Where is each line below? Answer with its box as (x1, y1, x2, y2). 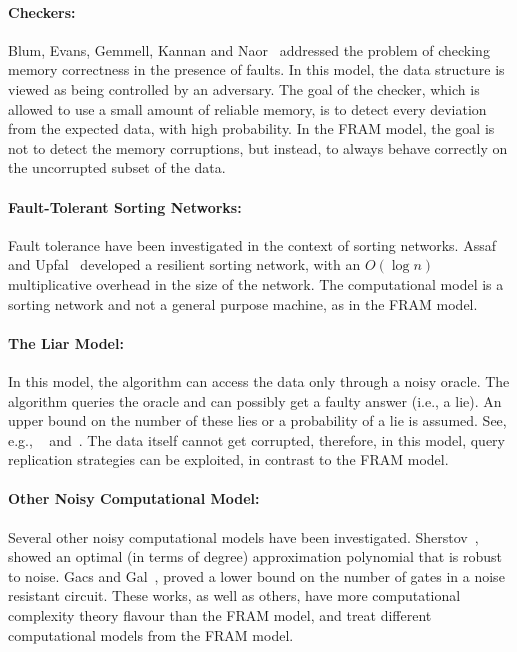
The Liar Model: (8, 332, 124, 353)
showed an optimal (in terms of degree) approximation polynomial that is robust (8, 546, 502, 567)
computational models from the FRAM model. (8, 624, 294, 645)
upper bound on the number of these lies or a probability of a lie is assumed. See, (8, 410, 507, 431)
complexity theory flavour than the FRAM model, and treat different (8, 605, 432, 626)
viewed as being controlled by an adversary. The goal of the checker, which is (8, 78, 480, 99)
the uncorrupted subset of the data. (8, 157, 226, 178)
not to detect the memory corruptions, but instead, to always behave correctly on (8, 137, 508, 158)
